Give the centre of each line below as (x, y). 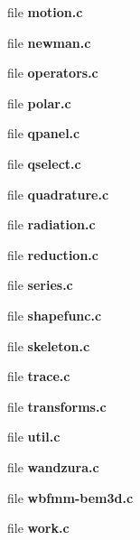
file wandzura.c (53, 466)
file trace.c (39, 376)
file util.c (34, 437)
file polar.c (39, 102)
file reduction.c (53, 254)
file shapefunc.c (55, 315)
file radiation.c (51, 224)
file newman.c (49, 42)
